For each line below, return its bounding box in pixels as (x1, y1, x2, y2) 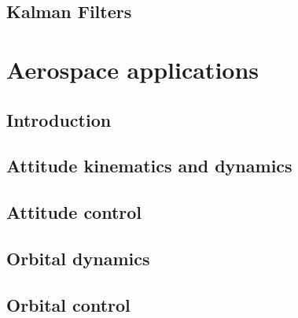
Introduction (6, 107, 112, 131)
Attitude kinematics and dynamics (6, 153, 292, 178)
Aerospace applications (6, 53, 259, 85)
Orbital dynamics (6, 246, 150, 270)
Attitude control (6, 200, 142, 224)
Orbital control (6, 292, 131, 316)
